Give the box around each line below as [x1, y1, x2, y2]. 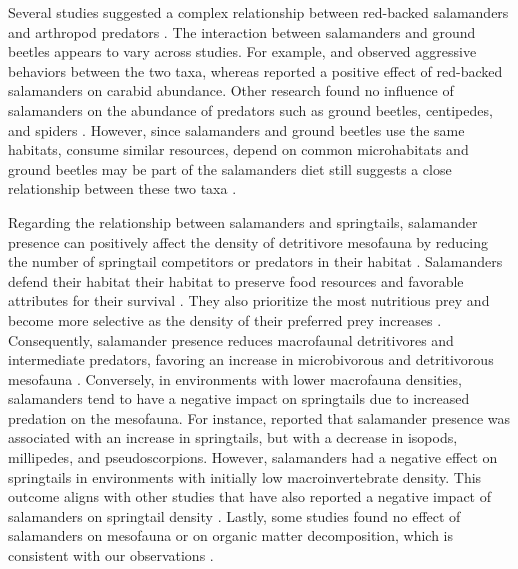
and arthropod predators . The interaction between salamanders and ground [8, 21, 476, 42]
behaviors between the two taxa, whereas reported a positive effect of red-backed [8, 60, 503, 81]
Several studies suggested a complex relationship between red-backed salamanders [8, 2, 509, 22]
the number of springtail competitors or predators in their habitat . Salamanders [8, 251, 503, 272]
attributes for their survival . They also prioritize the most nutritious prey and [8, 290, 490, 311]
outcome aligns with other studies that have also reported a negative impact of [8, 486, 492, 507]
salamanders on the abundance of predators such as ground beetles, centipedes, [8, 99, 493, 120]
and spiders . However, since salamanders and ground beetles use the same [8, 119, 465, 140]
